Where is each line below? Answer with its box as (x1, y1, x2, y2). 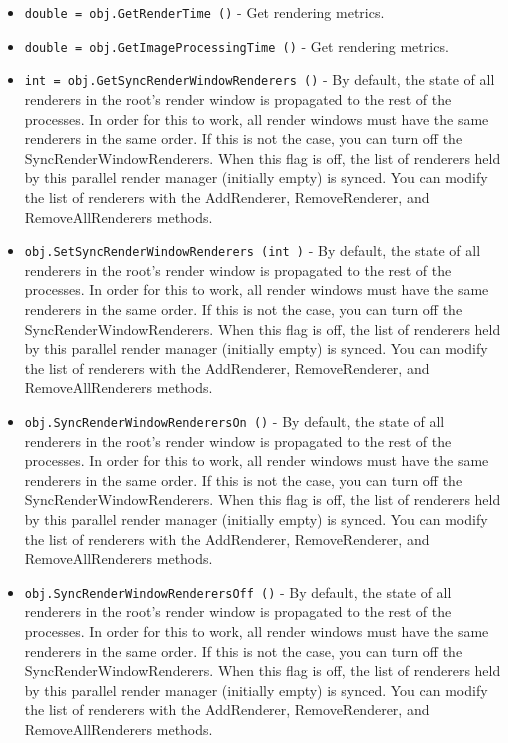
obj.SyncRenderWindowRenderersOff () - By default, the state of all (24, 581, 452, 602)
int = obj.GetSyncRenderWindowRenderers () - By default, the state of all (24, 69, 495, 90)
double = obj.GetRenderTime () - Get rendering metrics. (24, 2, 385, 22)
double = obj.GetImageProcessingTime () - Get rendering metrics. (24, 35, 449, 56)
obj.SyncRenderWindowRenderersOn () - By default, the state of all (24, 410, 445, 431)
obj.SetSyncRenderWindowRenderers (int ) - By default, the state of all (24, 240, 481, 261)
